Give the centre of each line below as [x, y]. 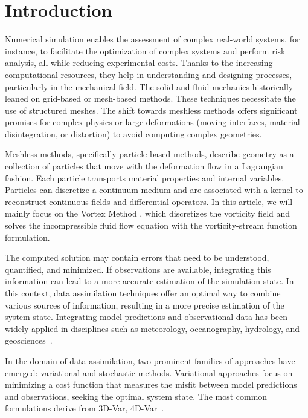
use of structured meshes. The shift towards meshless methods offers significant [151, 110]
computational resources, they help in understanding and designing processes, [149, 74]
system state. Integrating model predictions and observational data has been [146, 317]
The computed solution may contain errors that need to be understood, [137, 257]
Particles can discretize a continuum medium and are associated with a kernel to [154, 190]
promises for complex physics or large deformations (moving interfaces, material [152, 122]
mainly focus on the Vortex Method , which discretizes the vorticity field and [148, 213]
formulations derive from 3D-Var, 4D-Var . [85, 408]
